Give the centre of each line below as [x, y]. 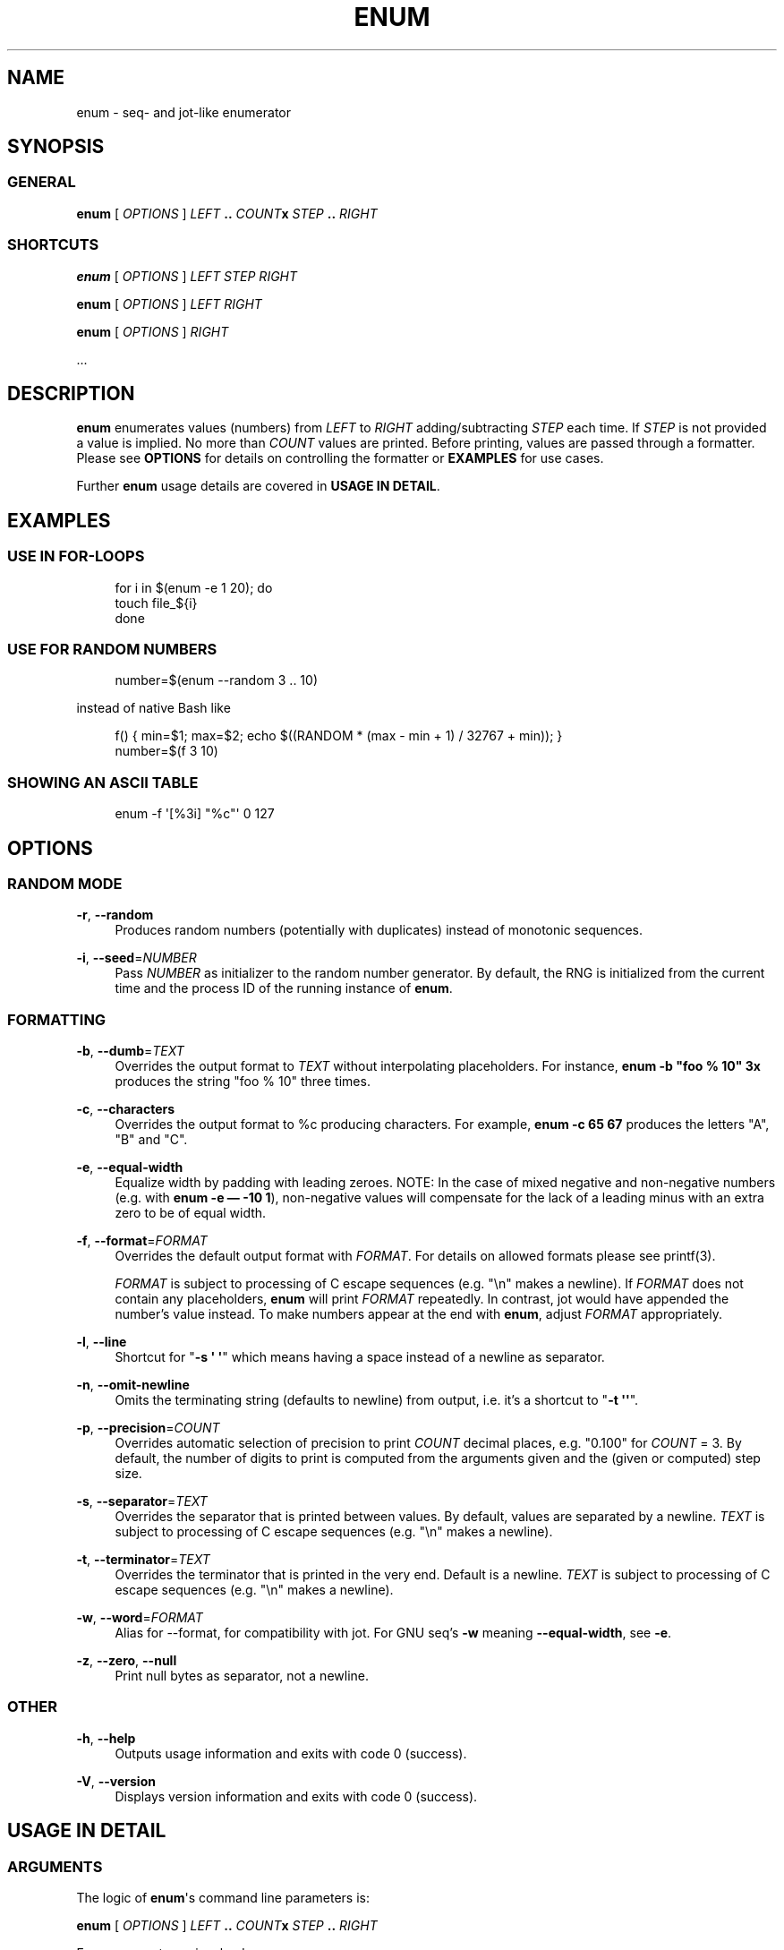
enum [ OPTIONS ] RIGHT [153, 331]
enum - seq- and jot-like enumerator [183, 112]
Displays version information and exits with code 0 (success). [296, 1796]
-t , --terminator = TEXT [143, 1560]
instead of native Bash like [153, 708]
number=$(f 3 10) [166, 751]
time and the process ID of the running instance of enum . [284, 988]
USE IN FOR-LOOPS [76, 556]
